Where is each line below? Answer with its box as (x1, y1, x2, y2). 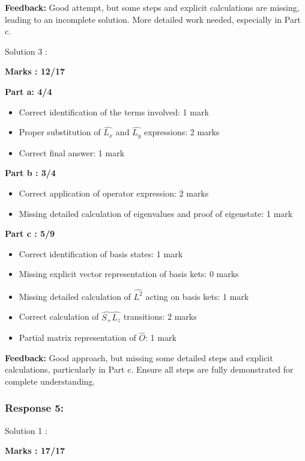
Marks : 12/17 (5, 65, 65, 78)
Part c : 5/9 (5, 227, 55, 240)
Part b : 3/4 (5, 166, 56, 179)
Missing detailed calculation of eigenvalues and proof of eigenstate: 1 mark (19, 207, 293, 219)
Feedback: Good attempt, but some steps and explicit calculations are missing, (5, 1, 300, 13)
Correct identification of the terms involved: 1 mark (19, 105, 209, 118)
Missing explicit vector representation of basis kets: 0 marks (19, 267, 239, 280)
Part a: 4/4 (5, 85, 52, 97)
